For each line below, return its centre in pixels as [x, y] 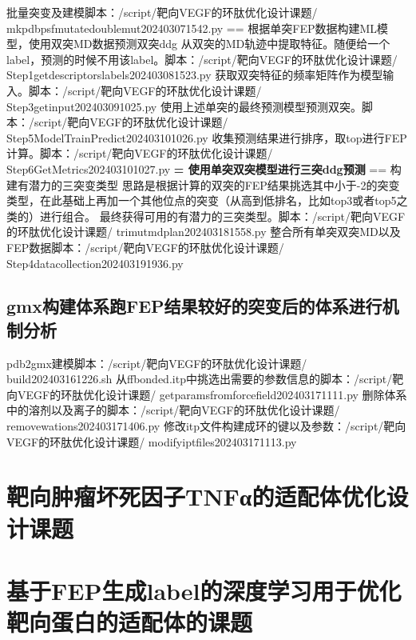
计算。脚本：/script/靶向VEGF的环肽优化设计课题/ [140, 153]
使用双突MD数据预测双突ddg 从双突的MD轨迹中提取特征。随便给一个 [209, 44]
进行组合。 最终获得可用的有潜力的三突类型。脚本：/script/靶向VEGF [222, 216]
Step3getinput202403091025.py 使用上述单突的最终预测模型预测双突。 [184, 106]
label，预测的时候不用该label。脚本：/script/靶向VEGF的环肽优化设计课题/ [202, 59]
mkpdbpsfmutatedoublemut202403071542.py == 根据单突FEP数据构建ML [192, 28]
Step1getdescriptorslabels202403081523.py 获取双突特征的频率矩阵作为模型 [195, 75]
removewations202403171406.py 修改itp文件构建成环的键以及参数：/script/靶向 [206, 426]
